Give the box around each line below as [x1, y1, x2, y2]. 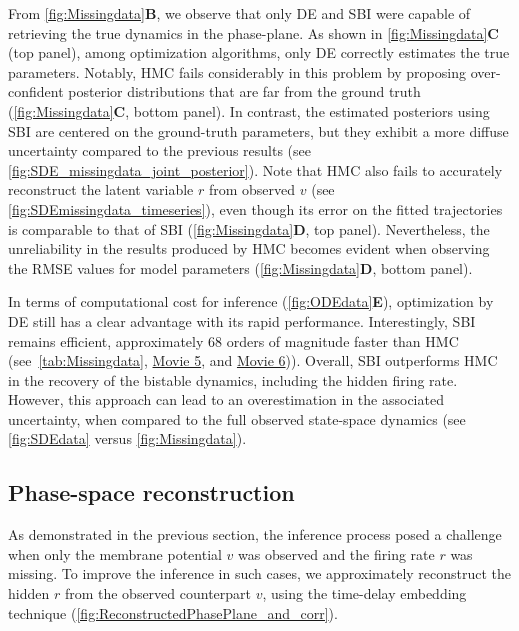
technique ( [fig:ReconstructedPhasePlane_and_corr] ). [8, 602, 338, 623]
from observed [208, 179, 296, 200]
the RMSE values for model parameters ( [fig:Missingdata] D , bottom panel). [8, 257, 473, 278]
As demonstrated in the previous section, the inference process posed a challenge [8, 524, 502, 545]
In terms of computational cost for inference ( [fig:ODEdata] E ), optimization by [8, 291, 494, 312]
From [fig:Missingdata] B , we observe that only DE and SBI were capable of [8, 3, 471, 23]
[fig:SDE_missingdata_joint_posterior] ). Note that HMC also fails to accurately [8, 159, 503, 180]
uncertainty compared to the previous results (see [8, 140, 312, 161]
